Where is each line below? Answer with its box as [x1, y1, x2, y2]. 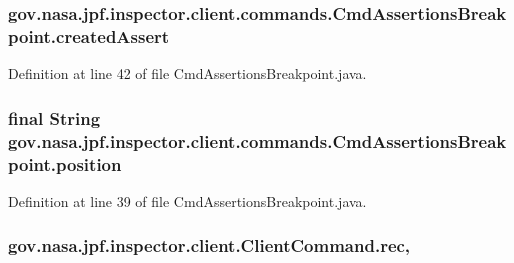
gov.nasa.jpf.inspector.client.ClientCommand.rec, [8, 233, 411, 258]
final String [8, 105, 101, 130]
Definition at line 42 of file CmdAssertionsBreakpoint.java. [8, 63, 367, 84]
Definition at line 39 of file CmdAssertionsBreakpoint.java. [8, 190, 367, 211]
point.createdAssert [8, 23, 170, 48]
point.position [8, 151, 122, 176]
